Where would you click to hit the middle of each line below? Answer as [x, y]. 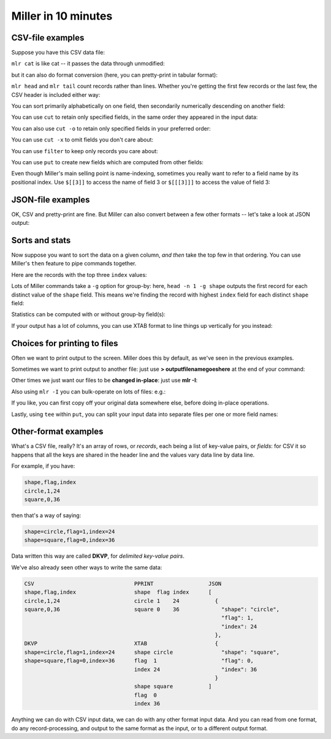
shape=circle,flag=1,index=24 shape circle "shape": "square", [152, 652]
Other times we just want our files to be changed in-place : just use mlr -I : [105, 381]
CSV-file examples [48, 38]
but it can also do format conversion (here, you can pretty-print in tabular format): [114, 75]
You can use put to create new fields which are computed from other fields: [107, 162]
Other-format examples [57, 432]
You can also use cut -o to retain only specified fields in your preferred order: [111, 128]
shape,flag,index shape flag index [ [118, 592]
